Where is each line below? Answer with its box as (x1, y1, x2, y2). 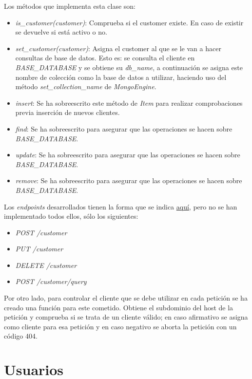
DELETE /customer (15, 260, 77, 270)
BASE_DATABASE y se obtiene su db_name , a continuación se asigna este (15, 62, 243, 72)
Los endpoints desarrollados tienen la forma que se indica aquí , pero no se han (4, 201, 237, 211)
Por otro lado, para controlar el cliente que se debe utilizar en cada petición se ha (4, 293, 248, 303)
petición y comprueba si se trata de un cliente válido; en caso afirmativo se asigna (4, 312, 248, 322)
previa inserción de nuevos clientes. (15, 107, 120, 117)
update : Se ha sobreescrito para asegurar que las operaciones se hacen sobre (15, 150, 240, 160)
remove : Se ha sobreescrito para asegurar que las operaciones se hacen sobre (15, 175, 242, 186)
